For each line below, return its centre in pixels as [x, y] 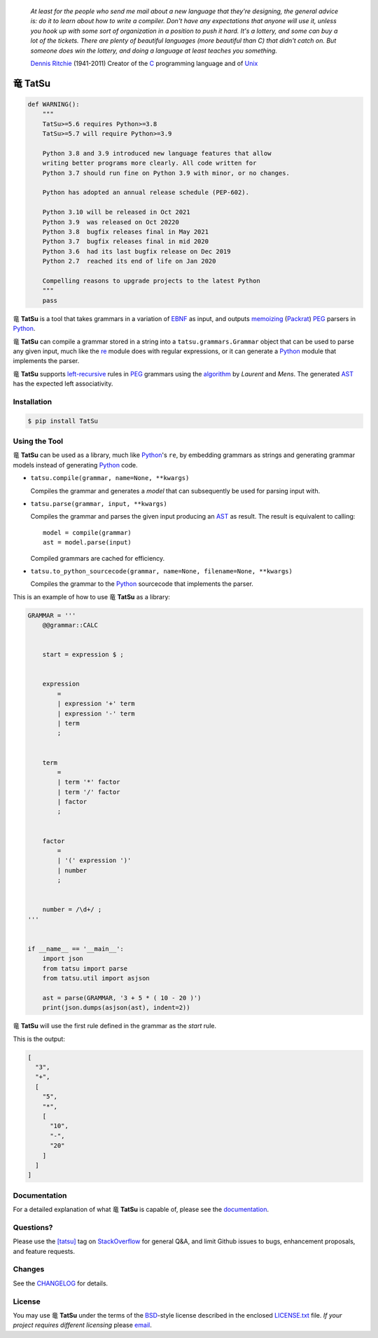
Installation [33, 402]
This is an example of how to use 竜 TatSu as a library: [92, 596]
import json [63, 959]
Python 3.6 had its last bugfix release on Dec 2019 [136, 251]
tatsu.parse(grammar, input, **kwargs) [99, 504]
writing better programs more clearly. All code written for [149, 163]
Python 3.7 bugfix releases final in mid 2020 [126, 241]
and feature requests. [44, 1251]
